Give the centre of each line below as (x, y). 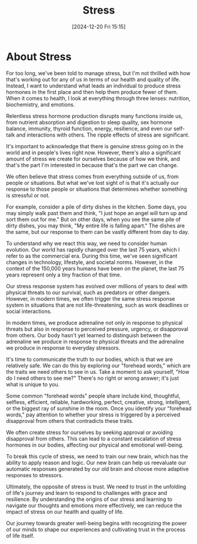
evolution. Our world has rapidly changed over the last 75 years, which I (93, 249)
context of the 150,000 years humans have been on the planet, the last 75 (95, 268)
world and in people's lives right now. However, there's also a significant (94, 152)
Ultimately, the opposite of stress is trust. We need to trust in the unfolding (96, 486)
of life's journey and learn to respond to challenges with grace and (87, 493)
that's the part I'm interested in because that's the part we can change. (92, 165)
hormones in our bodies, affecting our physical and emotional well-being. (95, 445)
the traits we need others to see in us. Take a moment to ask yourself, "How (98, 372)
